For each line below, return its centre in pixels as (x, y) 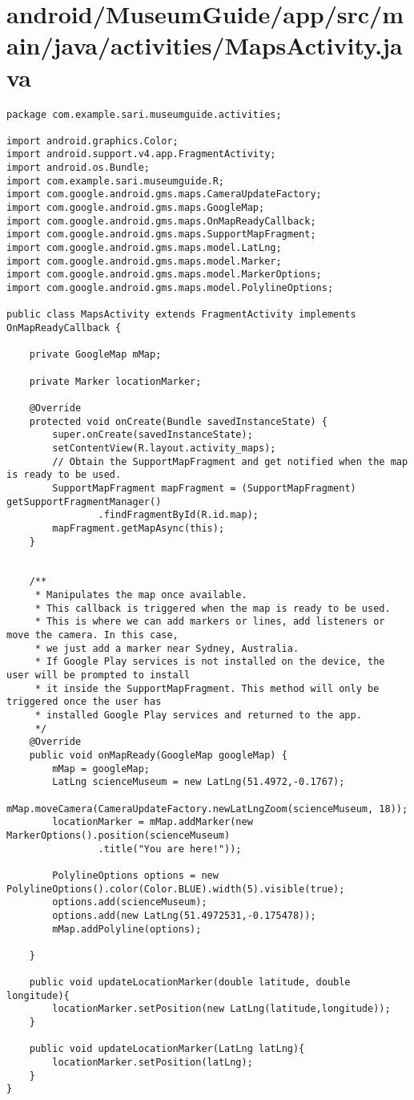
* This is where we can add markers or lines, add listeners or (210, 622)
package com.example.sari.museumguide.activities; (144, 114)
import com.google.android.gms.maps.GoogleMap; (136, 208)
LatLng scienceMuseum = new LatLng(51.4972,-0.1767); (199, 782)
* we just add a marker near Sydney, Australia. (167, 648)
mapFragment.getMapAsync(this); (139, 528)
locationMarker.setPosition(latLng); (153, 1063)
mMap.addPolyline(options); (127, 929)
